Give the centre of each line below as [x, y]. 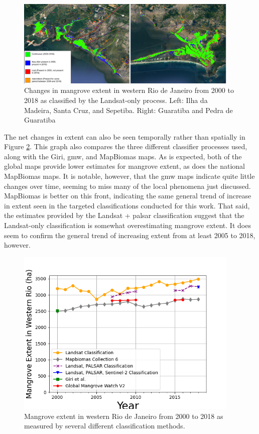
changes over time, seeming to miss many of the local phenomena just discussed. [127, 186]
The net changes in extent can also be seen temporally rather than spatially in [125, 136]
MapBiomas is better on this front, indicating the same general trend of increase [128, 196]
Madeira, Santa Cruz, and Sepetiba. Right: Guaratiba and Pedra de [128, 110]
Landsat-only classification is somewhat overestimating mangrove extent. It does [127, 225]
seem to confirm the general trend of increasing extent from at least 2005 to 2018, [130, 235]
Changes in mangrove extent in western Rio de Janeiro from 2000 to [129, 90]
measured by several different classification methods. [105, 426]
